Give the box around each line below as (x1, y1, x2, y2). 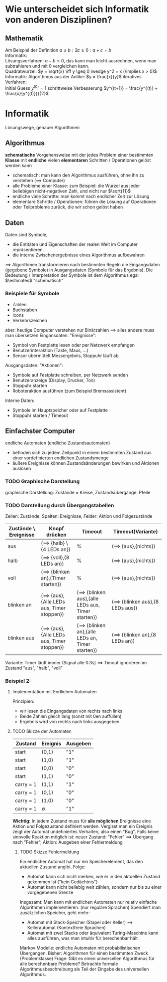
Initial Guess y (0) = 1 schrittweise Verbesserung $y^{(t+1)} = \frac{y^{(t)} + (5, 84, 158, 91)
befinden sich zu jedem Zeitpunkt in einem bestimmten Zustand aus (12, 450, 152, 456)
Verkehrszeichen (12, 317, 47, 323)
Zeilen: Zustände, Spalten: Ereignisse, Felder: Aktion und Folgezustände (5, 513, 153, 519)
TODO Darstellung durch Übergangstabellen (5, 502, 114, 509)
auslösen (12, 465, 31, 472)
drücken (46, 531, 67, 538)
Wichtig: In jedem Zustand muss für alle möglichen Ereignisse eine (12, 818, 151, 824)
